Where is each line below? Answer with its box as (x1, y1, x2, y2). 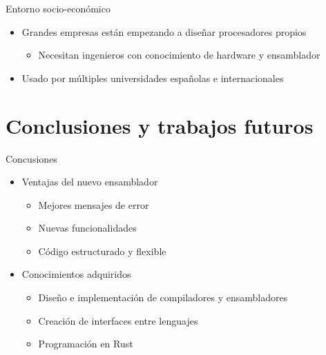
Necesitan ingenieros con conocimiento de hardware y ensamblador (38, 48, 320, 62)
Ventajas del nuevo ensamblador (21, 174, 158, 189)
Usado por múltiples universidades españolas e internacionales (21, 70, 284, 85)
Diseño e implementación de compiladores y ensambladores (38, 290, 288, 305)
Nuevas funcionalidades (38, 221, 137, 235)
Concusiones (6, 151, 57, 165)
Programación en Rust (38, 336, 133, 351)
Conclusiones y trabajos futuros (6, 111, 314, 139)
